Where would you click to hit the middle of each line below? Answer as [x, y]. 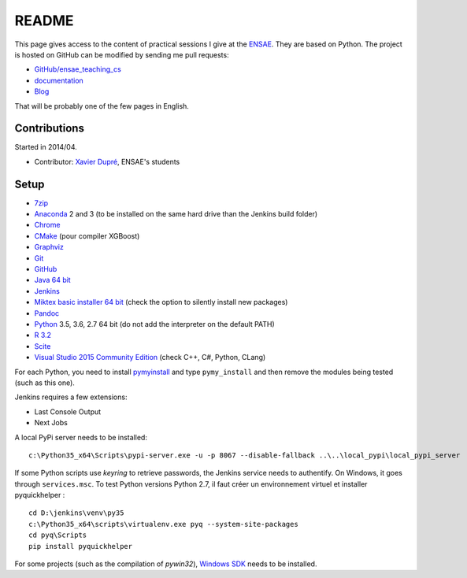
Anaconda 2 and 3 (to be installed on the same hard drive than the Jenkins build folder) [176, 214]
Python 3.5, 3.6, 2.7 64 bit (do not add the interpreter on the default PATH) [154, 324]
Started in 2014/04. [46, 147]
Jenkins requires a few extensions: [71, 397]
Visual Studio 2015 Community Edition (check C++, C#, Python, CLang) [150, 358]
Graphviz [49, 247]
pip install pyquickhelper [81, 546]
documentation [59, 80]
